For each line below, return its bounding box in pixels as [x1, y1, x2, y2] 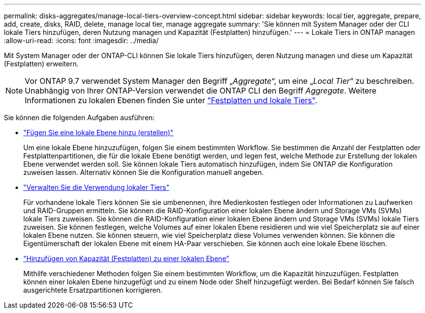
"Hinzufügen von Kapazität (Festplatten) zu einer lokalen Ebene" [23, 254, 229, 263]
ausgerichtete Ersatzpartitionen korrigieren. [23, 286, 163, 294]
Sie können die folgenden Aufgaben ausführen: [4, 113, 155, 122]
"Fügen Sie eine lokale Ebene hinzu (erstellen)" [23, 128, 174, 137]
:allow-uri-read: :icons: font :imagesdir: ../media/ [4, 36, 159, 45]
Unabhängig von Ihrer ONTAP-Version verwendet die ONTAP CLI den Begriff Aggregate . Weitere [25, 86, 376, 95]
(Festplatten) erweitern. [4, 60, 79, 68]
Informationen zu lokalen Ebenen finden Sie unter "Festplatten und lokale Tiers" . [25, 95, 317, 105]
